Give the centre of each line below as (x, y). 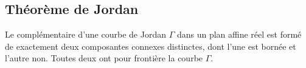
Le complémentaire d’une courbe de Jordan (85, 34)
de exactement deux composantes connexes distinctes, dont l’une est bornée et (151, 46)
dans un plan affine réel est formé (239, 34)
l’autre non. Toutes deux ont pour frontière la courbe (104, 58)
